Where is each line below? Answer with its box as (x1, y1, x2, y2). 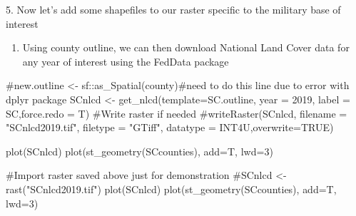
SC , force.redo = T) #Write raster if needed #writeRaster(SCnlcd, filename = (6, 106, 347, 120)
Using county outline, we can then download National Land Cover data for (22, 40, 350, 55)
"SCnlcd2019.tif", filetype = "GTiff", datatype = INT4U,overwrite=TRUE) (6, 120, 334, 135)
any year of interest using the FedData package (22, 53, 229, 68)
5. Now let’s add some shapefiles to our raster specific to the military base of (6, 2, 341, 16)
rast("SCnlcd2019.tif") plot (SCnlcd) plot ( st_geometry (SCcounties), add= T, (6, 181, 337, 196)
